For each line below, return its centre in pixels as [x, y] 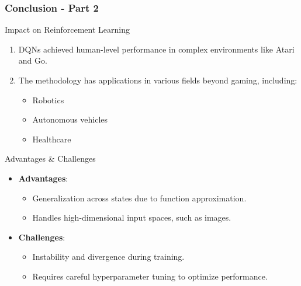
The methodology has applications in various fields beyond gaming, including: [158, 80]
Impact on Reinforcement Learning [67, 29]
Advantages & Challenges [50, 158]
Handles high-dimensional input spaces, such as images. [132, 217]
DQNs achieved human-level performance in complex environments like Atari [156, 49]
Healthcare [52, 139]
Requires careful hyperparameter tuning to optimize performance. [150, 276]
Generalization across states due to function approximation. [139, 198]
